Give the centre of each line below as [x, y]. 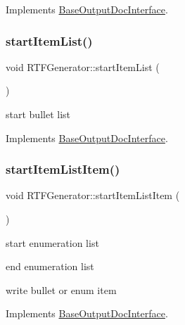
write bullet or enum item [61, 289]
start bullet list [38, 114]
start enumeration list [52, 242]
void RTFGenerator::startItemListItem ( [93, 195]
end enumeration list [50, 266]
